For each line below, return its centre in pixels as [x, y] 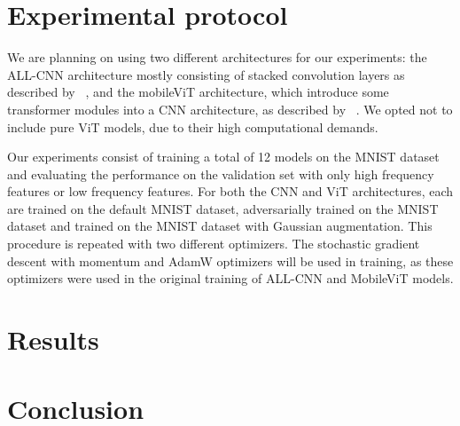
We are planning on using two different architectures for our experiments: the [217, 57]
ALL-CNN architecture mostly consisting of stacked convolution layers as [206, 74]
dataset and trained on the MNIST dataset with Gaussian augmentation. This [220, 226]
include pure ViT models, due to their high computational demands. [193, 126]
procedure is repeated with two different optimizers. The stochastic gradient [214, 244]
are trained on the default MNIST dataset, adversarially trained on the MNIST [223, 208]
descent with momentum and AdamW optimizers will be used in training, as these [230, 260]
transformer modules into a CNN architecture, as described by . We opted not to [230, 109]
